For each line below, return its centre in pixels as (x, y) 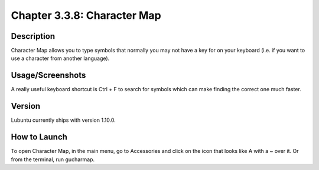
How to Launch (39, 137)
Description (33, 36)
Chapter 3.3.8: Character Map (86, 15)
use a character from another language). (60, 58)
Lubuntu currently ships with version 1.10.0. (64, 120)
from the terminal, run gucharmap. (53, 159)
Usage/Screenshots (48, 76)
